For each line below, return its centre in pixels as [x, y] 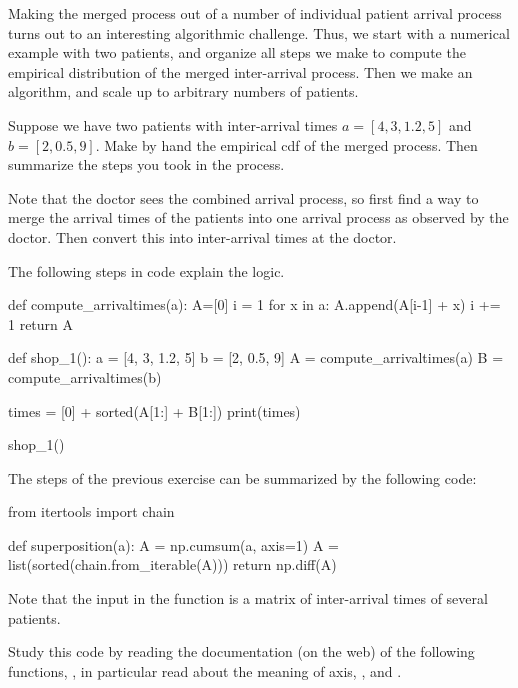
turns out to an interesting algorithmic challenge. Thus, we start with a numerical [259, 32]
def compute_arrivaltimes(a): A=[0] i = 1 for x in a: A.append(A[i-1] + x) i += [254, 304]
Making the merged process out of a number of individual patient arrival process [255, 13]
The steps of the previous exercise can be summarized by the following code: [242, 477]
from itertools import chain [91, 511]
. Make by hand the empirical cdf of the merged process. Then [286, 144]
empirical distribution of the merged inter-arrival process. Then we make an [240, 71]
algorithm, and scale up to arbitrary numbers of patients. [183, 91]
